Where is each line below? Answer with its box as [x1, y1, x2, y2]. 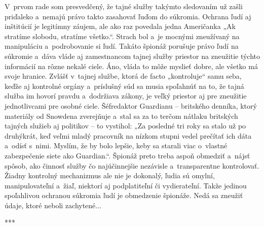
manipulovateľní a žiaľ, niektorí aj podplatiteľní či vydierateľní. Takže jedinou [5, 180, 247, 190]
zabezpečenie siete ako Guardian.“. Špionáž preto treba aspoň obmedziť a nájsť [5, 150, 250, 160]
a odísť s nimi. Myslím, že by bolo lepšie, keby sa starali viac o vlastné [5, 140, 228, 151]
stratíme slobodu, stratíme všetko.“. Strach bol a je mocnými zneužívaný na [5, 30, 240, 41]
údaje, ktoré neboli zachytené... [5, 200, 102, 210]
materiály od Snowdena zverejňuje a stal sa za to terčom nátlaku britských [5, 110, 238, 121]
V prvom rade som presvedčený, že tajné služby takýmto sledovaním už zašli [5, 1, 243, 11]
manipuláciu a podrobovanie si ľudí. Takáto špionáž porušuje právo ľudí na [5, 41, 239, 51]
